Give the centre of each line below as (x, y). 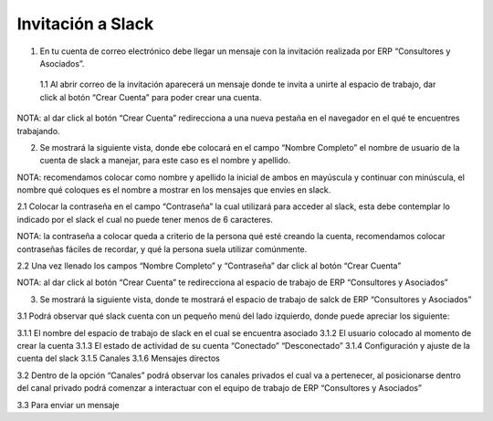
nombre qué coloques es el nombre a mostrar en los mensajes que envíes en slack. (174, 190)
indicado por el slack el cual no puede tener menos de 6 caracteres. (145, 219)
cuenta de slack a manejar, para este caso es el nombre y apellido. (165, 161)
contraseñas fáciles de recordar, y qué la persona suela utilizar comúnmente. (162, 249)
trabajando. (38, 131)
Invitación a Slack (85, 24)
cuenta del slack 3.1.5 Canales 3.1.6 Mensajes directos (119, 358)
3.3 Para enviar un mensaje (68, 405)
